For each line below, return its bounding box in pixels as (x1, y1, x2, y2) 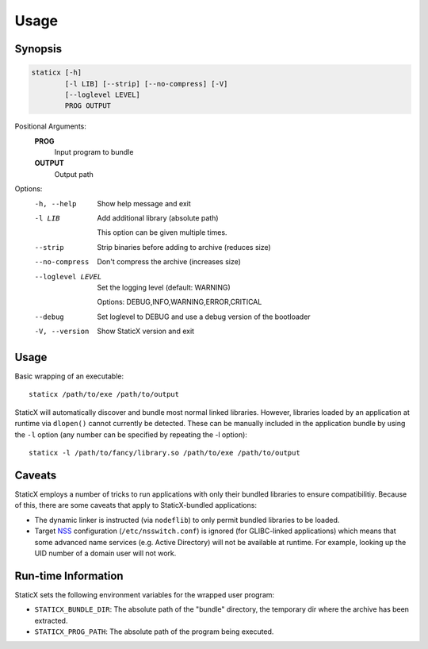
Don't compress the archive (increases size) (97, 257, 242, 267)
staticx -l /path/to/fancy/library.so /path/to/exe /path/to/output (29, 448, 300, 458)
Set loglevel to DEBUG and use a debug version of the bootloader (97, 312, 311, 321)
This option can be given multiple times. (97, 228, 227, 237)
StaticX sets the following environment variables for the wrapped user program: (14, 589, 275, 599)
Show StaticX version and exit (97, 326, 194, 336)
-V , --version (34, 327, 90, 336)
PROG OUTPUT (64, 102, 111, 110)
